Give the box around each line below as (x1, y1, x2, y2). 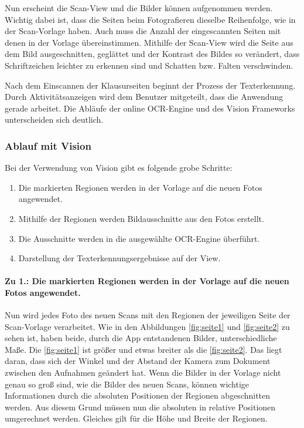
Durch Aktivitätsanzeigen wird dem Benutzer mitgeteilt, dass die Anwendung (5, 90, 283, 103)
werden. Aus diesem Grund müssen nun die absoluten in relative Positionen (5, 400, 276, 413)
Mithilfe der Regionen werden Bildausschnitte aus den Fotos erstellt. (18, 212, 264, 224)
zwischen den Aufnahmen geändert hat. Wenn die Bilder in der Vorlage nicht (5, 366, 281, 379)
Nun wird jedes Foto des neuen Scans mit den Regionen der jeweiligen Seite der (5, 309, 291, 321)
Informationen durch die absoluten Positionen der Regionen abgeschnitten (5, 389, 271, 402)
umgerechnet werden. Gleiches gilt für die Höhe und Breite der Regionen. (5, 412, 268, 424)
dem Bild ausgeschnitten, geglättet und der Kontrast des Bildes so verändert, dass (5, 48, 300, 60)
